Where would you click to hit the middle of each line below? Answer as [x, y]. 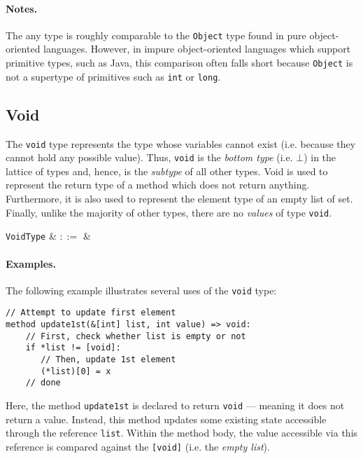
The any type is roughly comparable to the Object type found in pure [156, 35]
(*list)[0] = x [76, 371]
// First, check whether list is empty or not [136, 336]
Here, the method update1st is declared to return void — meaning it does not [175, 405]
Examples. [31, 263]
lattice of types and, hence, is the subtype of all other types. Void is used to [167, 171]
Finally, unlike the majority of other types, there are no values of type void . [169, 212]
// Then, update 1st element [108, 360]
